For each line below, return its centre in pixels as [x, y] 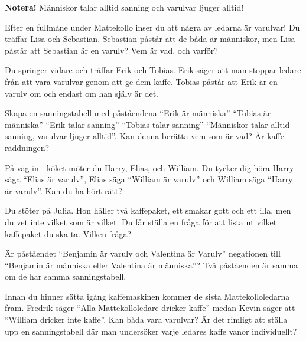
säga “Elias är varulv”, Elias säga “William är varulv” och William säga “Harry [149, 179]
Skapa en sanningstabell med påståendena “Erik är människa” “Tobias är [138, 113]
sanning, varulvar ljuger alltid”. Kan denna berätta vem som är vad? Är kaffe [144, 136]
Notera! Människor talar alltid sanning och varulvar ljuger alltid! [124, 7]
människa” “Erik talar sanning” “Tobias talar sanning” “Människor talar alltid [147, 124]
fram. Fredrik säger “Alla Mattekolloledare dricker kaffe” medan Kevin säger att [150, 308]
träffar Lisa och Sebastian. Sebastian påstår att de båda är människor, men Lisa [150, 39]
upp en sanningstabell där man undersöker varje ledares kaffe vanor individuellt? [151, 331]
